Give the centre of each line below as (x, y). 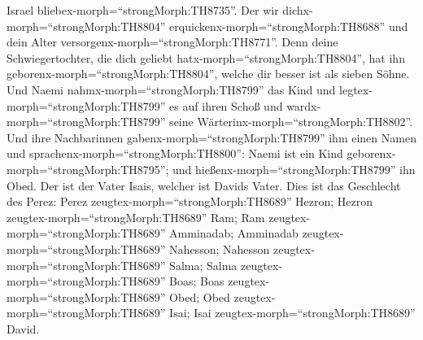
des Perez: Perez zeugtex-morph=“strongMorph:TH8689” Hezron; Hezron (190, 201)
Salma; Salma (203, 265)
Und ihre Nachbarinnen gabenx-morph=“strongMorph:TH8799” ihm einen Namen (211, 137)
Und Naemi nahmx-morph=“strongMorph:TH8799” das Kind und (171, 89)
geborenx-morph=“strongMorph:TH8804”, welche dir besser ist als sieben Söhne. (208, 74)
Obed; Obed (200, 296)
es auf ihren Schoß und (226, 105)
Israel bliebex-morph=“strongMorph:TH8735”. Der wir (143, 10)
